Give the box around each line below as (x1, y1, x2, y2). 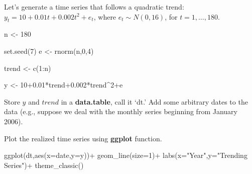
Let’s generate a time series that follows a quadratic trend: (4, 2, 184, 12)
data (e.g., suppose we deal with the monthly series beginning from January (4, 106, 237, 117)
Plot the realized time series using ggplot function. (4, 133, 162, 143)
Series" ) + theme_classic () (4, 159, 84, 170)
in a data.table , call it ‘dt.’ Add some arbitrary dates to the (61, 96, 248, 107)
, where (93, 11, 116, 22)
